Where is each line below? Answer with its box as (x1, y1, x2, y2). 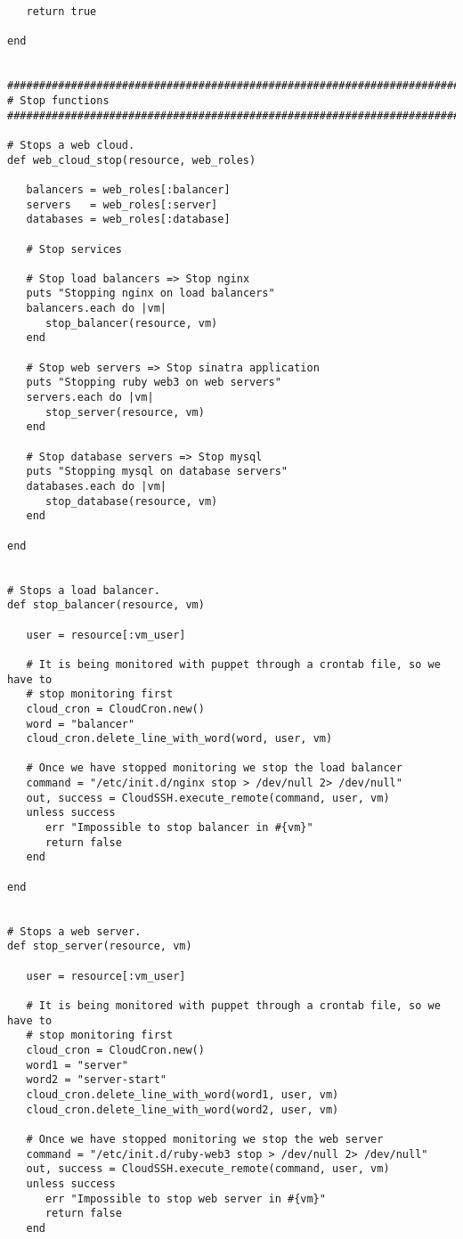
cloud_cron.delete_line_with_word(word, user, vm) (26, 732, 333, 746)
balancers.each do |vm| (26, 302, 167, 315)
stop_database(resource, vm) (45, 494, 218, 508)
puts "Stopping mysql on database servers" (26, 465, 288, 478)
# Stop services (26, 242, 122, 256)
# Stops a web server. (7, 925, 142, 938)
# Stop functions (7, 94, 110, 107)
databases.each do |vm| (26, 480, 167, 493)
